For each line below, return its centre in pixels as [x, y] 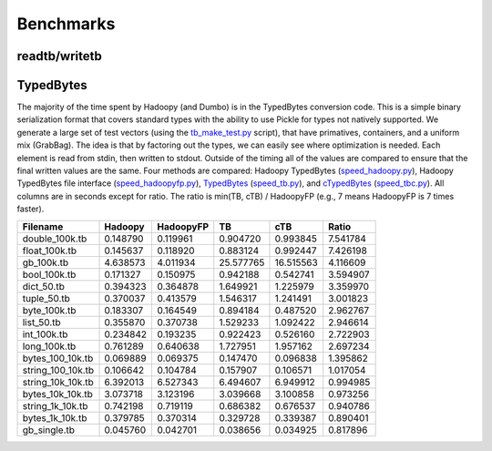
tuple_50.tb [46, 298]
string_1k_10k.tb [55, 405]
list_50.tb [41, 322]
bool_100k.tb [49, 274]
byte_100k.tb [49, 310]
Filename [43, 226]
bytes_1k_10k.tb [55, 417]
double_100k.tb [55, 239]
